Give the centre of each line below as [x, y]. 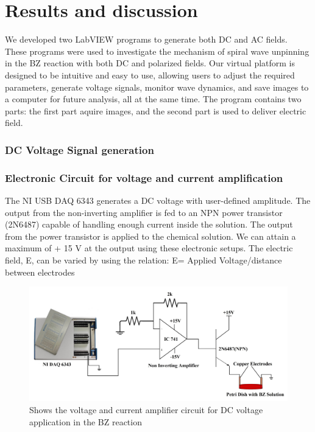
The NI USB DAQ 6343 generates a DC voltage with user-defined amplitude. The [158, 200]
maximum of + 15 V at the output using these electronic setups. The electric [149, 248]
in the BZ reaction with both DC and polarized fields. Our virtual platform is [150, 63]
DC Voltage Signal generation [80, 149]
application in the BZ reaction [86, 421]
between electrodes [40, 272]
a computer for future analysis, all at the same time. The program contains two [153, 99]
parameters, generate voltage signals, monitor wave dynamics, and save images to [157, 87]
